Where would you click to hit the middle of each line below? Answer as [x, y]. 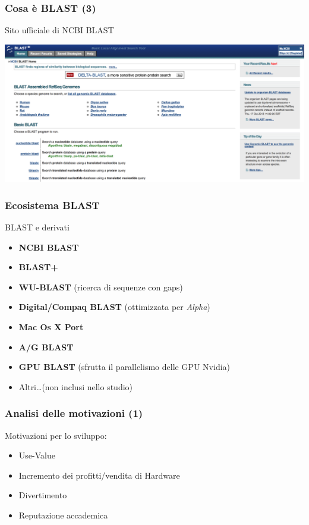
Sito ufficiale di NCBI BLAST [59, 30]
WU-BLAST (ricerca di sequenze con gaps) [101, 287]
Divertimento [43, 495]
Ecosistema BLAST [52, 205]
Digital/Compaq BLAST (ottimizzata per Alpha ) [114, 307]
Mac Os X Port [51, 326]
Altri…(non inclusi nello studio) [76, 386]
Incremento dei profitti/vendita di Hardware [99, 475]
